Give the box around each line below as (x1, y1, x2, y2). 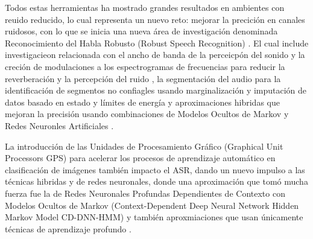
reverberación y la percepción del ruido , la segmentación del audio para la (5, 72, 281, 84)
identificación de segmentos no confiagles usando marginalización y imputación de (5, 84, 307, 97)
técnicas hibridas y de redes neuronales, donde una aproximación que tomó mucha (5, 175, 308, 188)
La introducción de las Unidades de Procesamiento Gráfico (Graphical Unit (5, 139, 283, 152)
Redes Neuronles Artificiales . (5, 119, 114, 132)
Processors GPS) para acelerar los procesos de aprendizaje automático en (5, 151, 276, 164)
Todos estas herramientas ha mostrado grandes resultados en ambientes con (5, 1, 285, 13)
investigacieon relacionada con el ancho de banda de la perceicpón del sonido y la (5, 48, 305, 61)
